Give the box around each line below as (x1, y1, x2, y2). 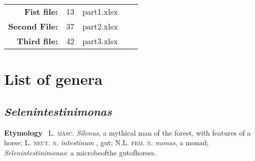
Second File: (8, 20, 58, 32)
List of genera (4, 69, 103, 89)
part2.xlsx (82, 20, 118, 32)
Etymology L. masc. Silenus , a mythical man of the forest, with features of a (4, 127, 251, 138)
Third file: (17, 35, 58, 47)
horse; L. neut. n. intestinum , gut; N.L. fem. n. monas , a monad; (4, 137, 209, 148)
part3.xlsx (82, 35, 118, 47)
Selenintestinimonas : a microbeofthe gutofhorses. (4, 147, 156, 157)
